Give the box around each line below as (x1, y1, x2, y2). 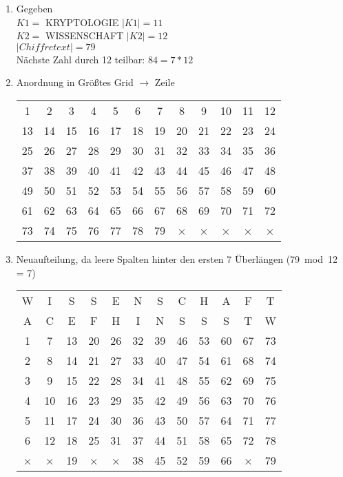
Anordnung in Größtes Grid (16, 75, 134, 89)
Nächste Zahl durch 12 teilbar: (16, 52, 145, 66)
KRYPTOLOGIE (45, 14, 119, 29)
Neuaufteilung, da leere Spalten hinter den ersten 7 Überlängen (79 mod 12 (16, 251, 337, 266)
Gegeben (16, 1, 53, 15)
